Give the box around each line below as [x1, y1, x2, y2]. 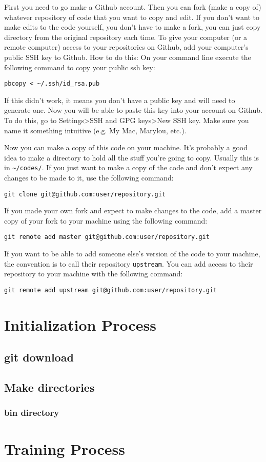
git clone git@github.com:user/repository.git [4, 190, 166, 198]
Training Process [4, 438, 125, 459]
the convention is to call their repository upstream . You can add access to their [4, 258, 253, 269]
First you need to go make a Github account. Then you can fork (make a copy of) [4, 2, 261, 12]
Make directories [4, 379, 95, 395]
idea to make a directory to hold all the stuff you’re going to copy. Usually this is [4, 152, 259, 163]
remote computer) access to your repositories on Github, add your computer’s [4, 42, 249, 52]
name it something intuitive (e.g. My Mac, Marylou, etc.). [4, 125, 187, 135]
